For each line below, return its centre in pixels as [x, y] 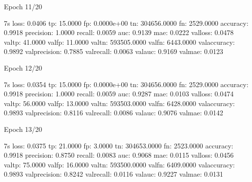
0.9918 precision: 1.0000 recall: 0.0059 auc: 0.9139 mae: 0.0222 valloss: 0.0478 [119, 32]
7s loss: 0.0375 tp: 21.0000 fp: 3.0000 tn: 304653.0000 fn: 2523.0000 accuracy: [119, 145]
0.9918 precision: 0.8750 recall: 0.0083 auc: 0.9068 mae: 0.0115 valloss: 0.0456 [119, 155]
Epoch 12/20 [23, 67]
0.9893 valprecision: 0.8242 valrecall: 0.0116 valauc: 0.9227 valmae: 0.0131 [114, 174]
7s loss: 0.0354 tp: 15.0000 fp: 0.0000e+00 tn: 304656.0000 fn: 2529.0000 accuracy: [126, 84]
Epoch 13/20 [23, 129]
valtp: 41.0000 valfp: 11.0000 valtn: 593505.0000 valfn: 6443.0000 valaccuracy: [119, 42]
